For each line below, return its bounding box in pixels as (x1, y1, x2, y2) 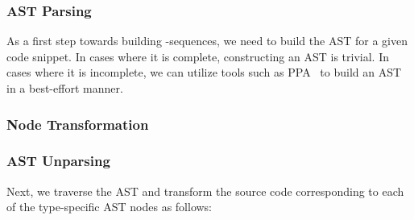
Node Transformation (6, 114, 149, 134)
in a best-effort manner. (6, 80, 123, 96)
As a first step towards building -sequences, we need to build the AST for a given (6, 32, 408, 49)
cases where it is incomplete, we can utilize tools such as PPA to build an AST (6, 64, 402, 81)
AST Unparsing (6, 151, 110, 171)
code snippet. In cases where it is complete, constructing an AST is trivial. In (6, 48, 389, 64)
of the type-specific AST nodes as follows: (6, 198, 213, 215)
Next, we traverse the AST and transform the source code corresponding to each (6, 182, 404, 199)
